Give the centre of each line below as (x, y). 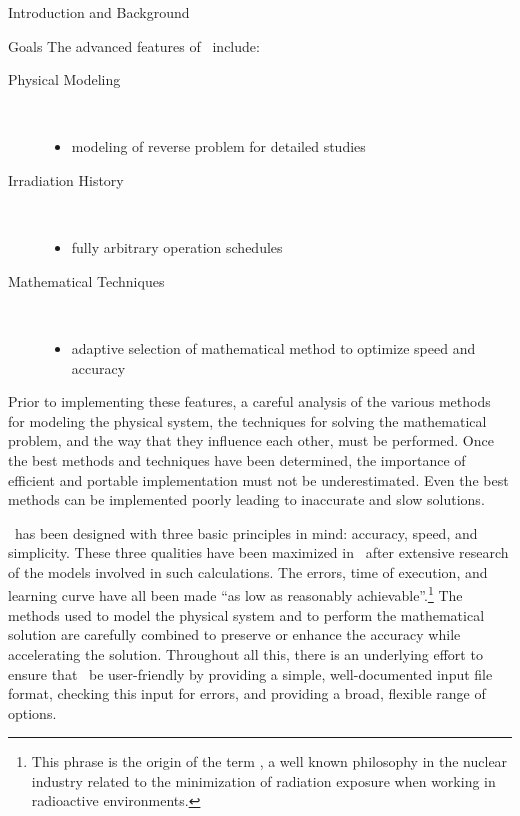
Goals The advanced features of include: (134, 45)
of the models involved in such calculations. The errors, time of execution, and (248, 571)
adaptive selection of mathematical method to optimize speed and (273, 347)
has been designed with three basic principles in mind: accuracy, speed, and (246, 532)
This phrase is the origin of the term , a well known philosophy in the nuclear (269, 761)
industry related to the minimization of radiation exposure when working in (263, 780)
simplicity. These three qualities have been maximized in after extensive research (258, 552)
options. (32, 712)
